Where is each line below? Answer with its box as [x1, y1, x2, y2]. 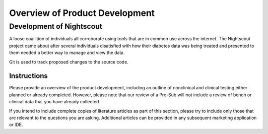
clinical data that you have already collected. [9, 99, 101, 105]
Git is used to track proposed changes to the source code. [9, 59, 129, 65]
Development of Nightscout [9, 22, 103, 31]
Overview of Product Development [9, 7, 155, 18]
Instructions [9, 72, 48, 80]
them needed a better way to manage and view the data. [9, 50, 125, 56]
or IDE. [9, 122, 23, 128]
